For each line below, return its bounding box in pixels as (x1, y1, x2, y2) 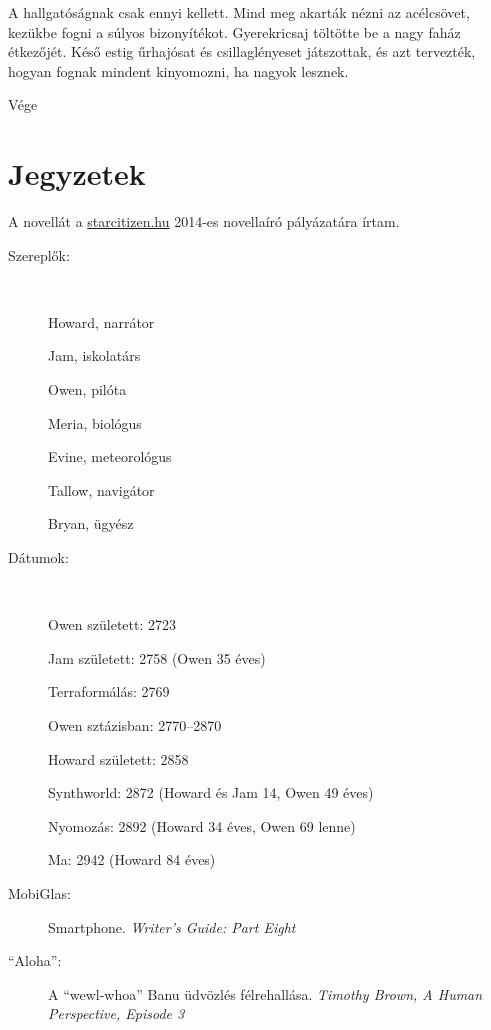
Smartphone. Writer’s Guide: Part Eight (48, 916, 296, 937)
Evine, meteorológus (48, 446, 172, 467)
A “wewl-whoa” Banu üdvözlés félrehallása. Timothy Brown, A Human (48, 983, 483, 1004)
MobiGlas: (8, 882, 71, 903)
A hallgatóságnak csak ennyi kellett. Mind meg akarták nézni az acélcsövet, (8, 2, 470, 22)
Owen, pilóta (48, 379, 127, 400)
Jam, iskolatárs (48, 345, 141, 366)
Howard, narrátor (48, 311, 155, 332)
